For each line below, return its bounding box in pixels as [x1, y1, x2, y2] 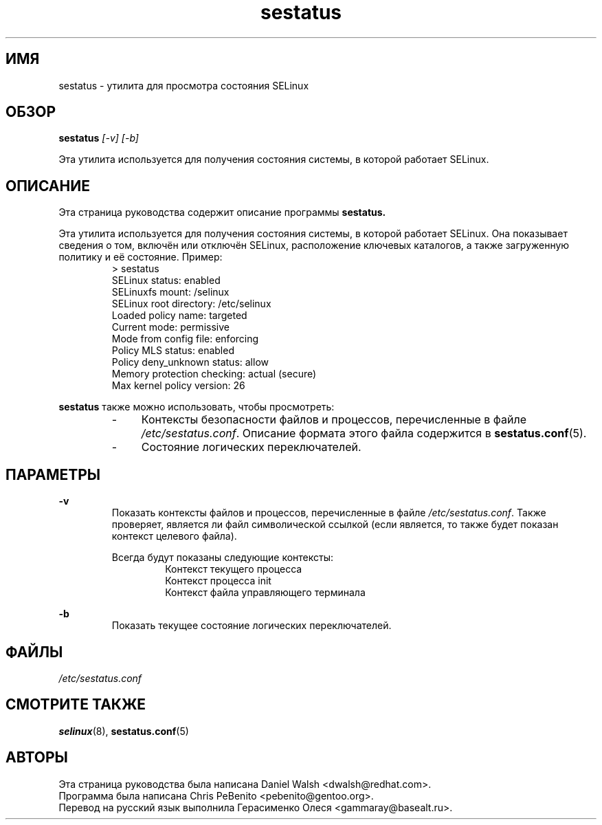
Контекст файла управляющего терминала [165, 586, 366, 599]
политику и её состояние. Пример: [58, 251, 223, 263]
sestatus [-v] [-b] [58, 132, 139, 144]
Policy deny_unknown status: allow [111, 356, 269, 368]
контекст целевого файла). [111, 530, 237, 542]
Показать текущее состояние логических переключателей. [111, 619, 392, 632]
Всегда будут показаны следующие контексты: [111, 551, 334, 564]
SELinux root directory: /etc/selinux [111, 298, 271, 310]
